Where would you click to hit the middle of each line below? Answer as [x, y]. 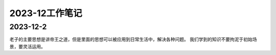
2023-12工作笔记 [46, 13]
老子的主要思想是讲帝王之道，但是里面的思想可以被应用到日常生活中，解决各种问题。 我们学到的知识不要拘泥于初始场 [133, 39]
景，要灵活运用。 [27, 46]
